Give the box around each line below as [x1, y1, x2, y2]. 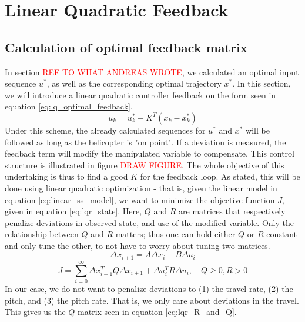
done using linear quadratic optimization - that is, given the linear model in [5, 181, 277, 194]
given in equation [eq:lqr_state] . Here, [5, 205, 142, 217]
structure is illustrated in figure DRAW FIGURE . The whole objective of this [5, 158, 284, 171]
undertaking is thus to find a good [5, 170, 128, 182]
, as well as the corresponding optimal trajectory [46, 77, 222, 89]
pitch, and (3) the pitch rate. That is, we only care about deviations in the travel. [5, 294, 299, 306]
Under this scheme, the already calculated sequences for [5, 124, 206, 136]
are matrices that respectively [179, 205, 286, 217]
